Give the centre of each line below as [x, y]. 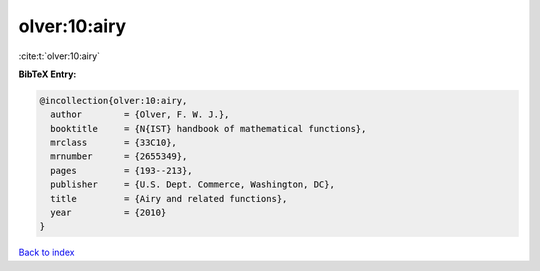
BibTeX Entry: [47, 74]
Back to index [46, 252]
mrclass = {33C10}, [113, 143]
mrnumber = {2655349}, [119, 156]
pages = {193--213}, [122, 170]
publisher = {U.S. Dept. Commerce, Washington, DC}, [192, 184]
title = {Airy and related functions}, [169, 198]
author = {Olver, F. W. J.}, [140, 114]
